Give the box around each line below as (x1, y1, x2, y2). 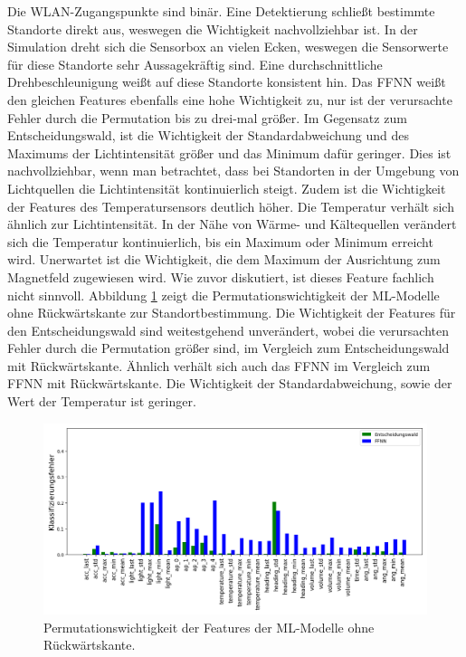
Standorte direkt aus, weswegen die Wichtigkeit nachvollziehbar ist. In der (7, 19, 418, 38)
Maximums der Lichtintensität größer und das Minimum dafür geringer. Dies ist (7, 143, 452, 162)
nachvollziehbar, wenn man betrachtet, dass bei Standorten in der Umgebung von (7, 161, 460, 180)
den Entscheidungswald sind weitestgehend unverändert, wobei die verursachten (7, 320, 450, 339)
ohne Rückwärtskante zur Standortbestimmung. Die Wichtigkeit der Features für (7, 303, 456, 322)
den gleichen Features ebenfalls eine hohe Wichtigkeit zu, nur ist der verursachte (7, 90, 452, 109)
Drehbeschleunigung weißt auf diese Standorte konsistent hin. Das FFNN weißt (7, 72, 446, 91)
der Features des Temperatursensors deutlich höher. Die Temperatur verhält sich (7, 196, 454, 215)
